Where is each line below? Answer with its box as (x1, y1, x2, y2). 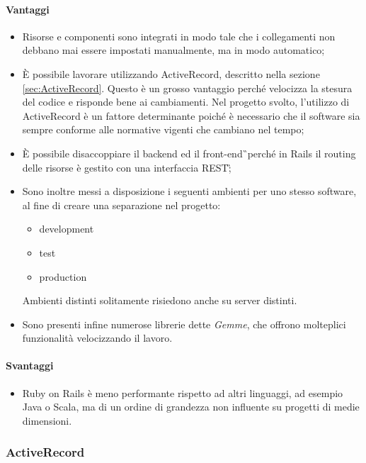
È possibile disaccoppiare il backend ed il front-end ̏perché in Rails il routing (22, 145, 356, 160)
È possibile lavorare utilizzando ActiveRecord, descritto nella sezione (22, 66, 320, 81)
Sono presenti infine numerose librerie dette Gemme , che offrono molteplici (22, 316, 346, 331)
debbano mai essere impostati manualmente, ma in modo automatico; (22, 43, 325, 57)
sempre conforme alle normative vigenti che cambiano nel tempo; (22, 122, 304, 137)
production (39, 269, 87, 284)
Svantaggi (6, 358, 54, 373)
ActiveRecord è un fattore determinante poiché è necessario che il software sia (22, 108, 360, 123)
